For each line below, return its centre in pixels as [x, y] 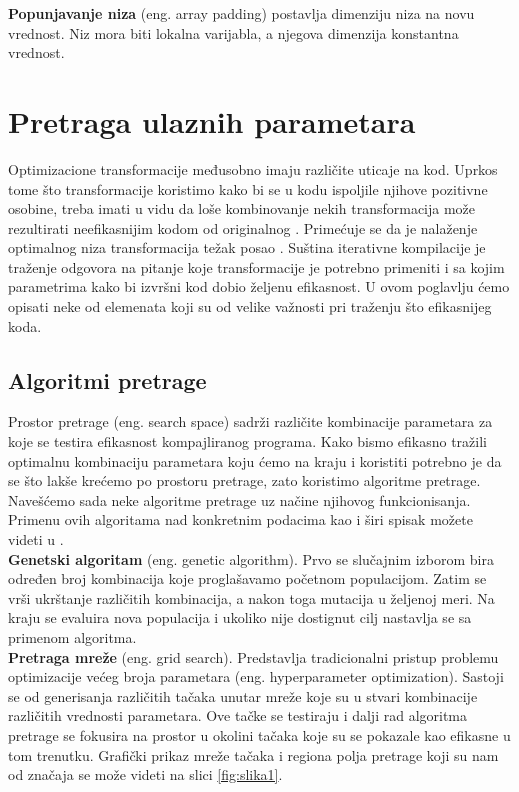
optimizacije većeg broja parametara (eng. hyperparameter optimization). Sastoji [256, 676]
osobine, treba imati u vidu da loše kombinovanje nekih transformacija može [242, 208]
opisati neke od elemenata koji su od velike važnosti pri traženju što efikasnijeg [250, 306]
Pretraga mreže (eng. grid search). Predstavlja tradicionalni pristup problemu [253, 656]
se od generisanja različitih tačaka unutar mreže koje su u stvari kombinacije [243, 695]
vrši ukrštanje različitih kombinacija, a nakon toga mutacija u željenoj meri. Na [251, 597]
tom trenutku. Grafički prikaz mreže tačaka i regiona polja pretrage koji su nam [253, 754]
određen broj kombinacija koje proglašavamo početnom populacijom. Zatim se [247, 578]
